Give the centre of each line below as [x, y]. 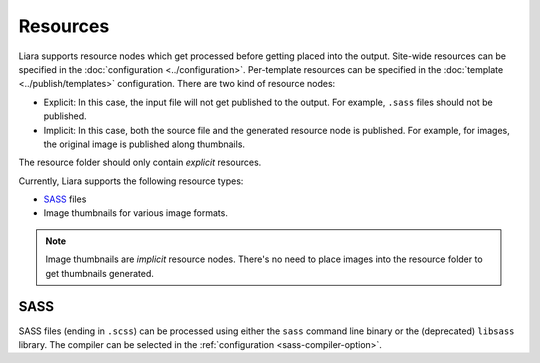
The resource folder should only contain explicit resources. [140, 162]
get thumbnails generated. [100, 273]
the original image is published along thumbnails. [144, 144]
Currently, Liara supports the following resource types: [131, 181]
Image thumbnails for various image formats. [136, 213]
